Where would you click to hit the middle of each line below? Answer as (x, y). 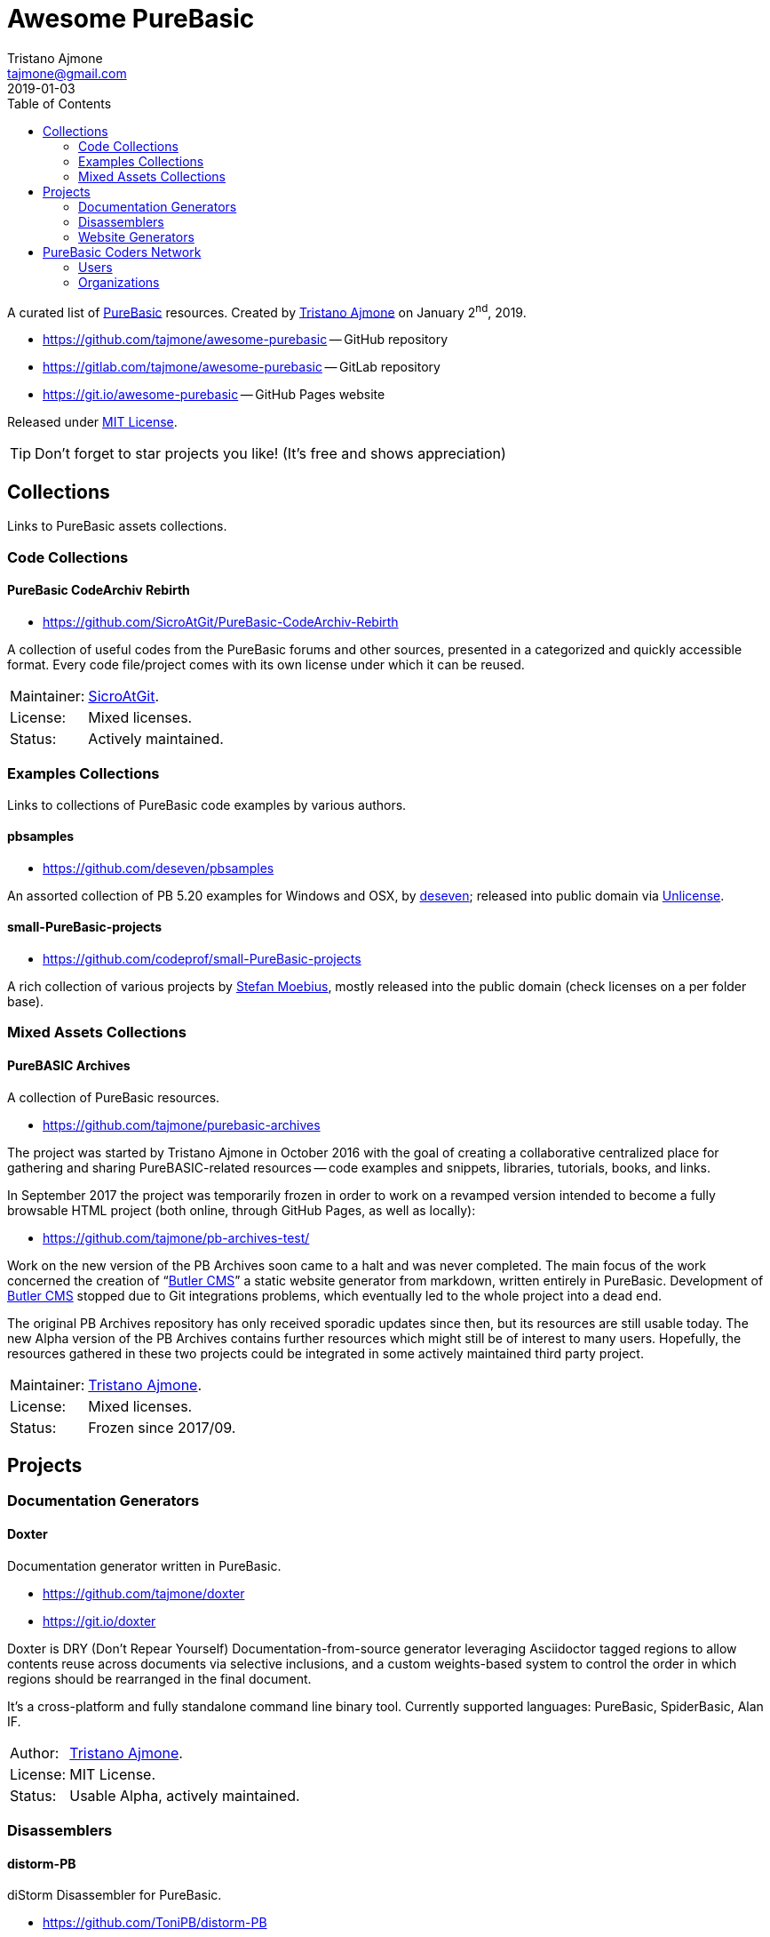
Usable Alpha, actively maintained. (185, 1795)
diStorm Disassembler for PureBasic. (115, 1895)
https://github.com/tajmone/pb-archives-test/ (176, 1237)
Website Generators (136, 236)
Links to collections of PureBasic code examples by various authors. (207, 804)
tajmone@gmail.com (67, 73)
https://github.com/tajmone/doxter (144, 1593)
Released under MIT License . (92, 422)
